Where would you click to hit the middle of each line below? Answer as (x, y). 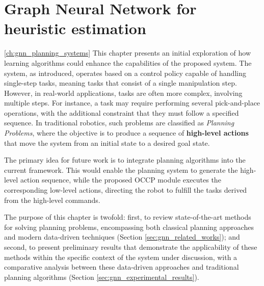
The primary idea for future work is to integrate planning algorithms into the (125, 160)
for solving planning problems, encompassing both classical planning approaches (129, 227)
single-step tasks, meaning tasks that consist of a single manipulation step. (121, 83)
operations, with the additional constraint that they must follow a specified (122, 112)
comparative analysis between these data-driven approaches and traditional (122, 267)
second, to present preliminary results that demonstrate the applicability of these (131, 247)
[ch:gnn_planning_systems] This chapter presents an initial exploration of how (128, 53)
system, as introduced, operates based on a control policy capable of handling (125, 73)
